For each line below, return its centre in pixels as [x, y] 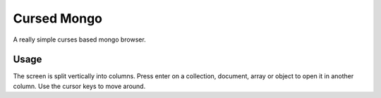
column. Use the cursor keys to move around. [79, 86]
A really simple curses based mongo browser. [79, 39]
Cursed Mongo [58, 18]
